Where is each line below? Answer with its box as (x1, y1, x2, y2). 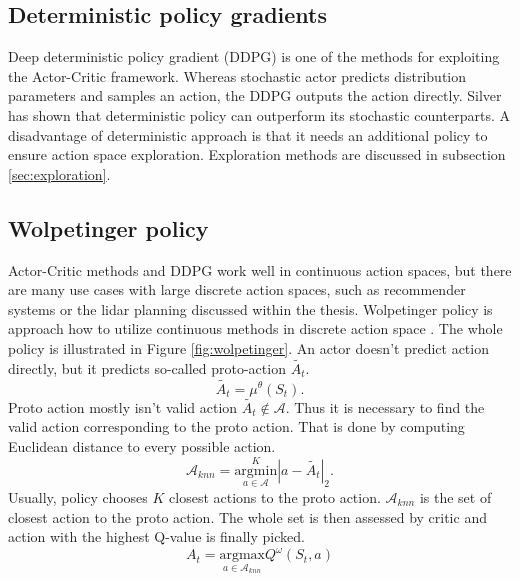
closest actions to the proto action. (169, 487, 381, 507)
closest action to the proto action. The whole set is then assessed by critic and (8, 506, 487, 527)
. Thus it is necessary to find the (285, 396, 485, 417)
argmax (219, 548, 266, 563)
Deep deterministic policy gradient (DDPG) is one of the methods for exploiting (8, 46, 500, 67)
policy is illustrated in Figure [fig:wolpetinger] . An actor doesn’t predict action (8, 337, 489, 358)
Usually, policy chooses (8, 487, 148, 507)
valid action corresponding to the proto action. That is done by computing (8, 416, 465, 437)
